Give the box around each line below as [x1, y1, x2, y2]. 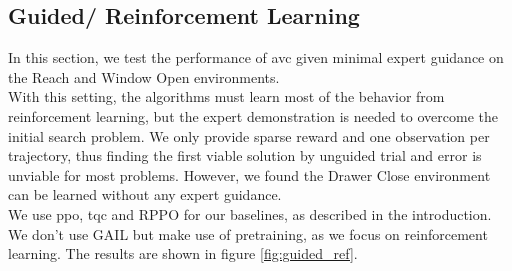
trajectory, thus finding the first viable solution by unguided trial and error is [8, 145, 482, 166]
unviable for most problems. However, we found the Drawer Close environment [8, 164, 491, 185]
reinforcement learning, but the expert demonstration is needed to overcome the [8, 105, 498, 126]
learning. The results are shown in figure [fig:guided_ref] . [8, 243, 358, 264]
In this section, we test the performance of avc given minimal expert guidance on [8, 47, 504, 68]
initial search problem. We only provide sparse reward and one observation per [8, 125, 490, 146]
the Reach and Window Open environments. [8, 66, 280, 87]
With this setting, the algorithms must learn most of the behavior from [8, 86, 445, 107]
